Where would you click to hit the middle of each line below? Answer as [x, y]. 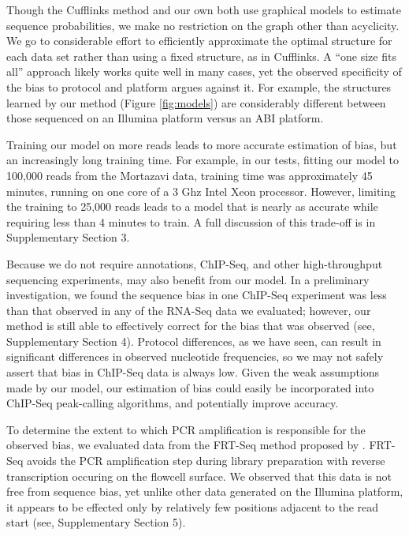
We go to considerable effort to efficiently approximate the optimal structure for [199, 41]
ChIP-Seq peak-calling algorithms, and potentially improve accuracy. [173, 403]
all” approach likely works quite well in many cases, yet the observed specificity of [204, 71]
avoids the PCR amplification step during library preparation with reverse [206, 461]
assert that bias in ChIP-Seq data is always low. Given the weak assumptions [193, 372]
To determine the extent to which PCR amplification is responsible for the [186, 429]
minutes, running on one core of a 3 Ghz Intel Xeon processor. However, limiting [201, 191]
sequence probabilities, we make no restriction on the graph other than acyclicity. [203, 25]
